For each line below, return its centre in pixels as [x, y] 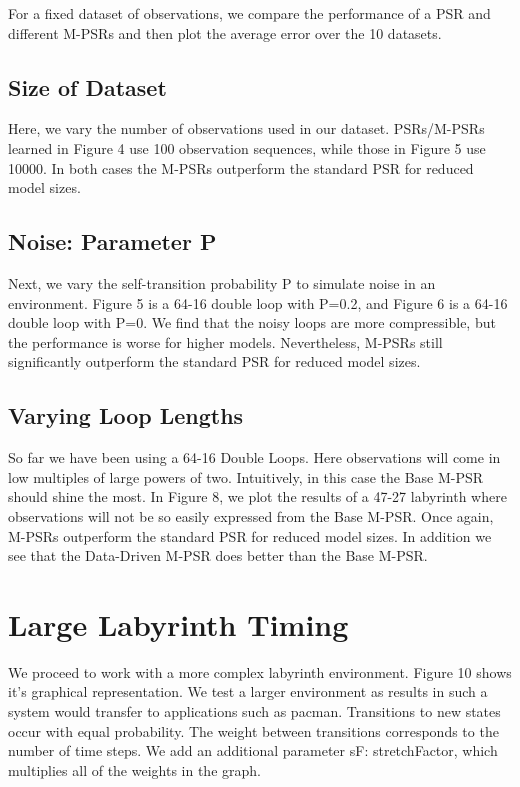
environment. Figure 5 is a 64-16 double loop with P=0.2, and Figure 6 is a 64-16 [258, 302]
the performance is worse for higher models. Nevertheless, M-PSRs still [225, 341]
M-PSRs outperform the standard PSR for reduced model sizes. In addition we [250, 535]
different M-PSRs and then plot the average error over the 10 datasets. [225, 32]
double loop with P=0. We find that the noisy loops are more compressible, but [252, 322]
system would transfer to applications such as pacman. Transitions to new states [254, 711]
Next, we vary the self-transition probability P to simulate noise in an [222, 282]
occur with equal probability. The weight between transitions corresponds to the [253, 730]
